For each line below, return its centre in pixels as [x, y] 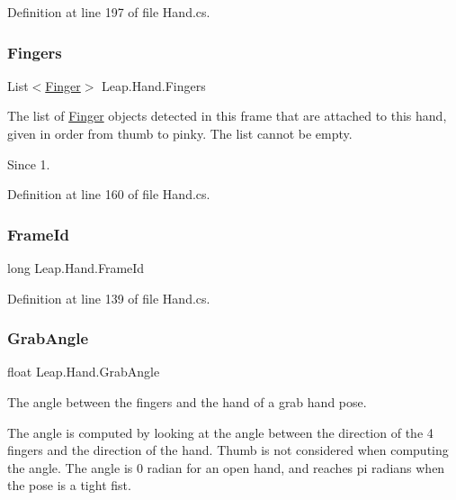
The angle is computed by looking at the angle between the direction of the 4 [220, 432]
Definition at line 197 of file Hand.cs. [109, 12]
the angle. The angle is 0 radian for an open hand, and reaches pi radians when [226, 467]
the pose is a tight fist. [69, 485]
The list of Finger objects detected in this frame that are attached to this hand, [227, 116]
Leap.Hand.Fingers [154, 85]
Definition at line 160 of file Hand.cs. [109, 194]
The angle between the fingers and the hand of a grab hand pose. [187, 402]
